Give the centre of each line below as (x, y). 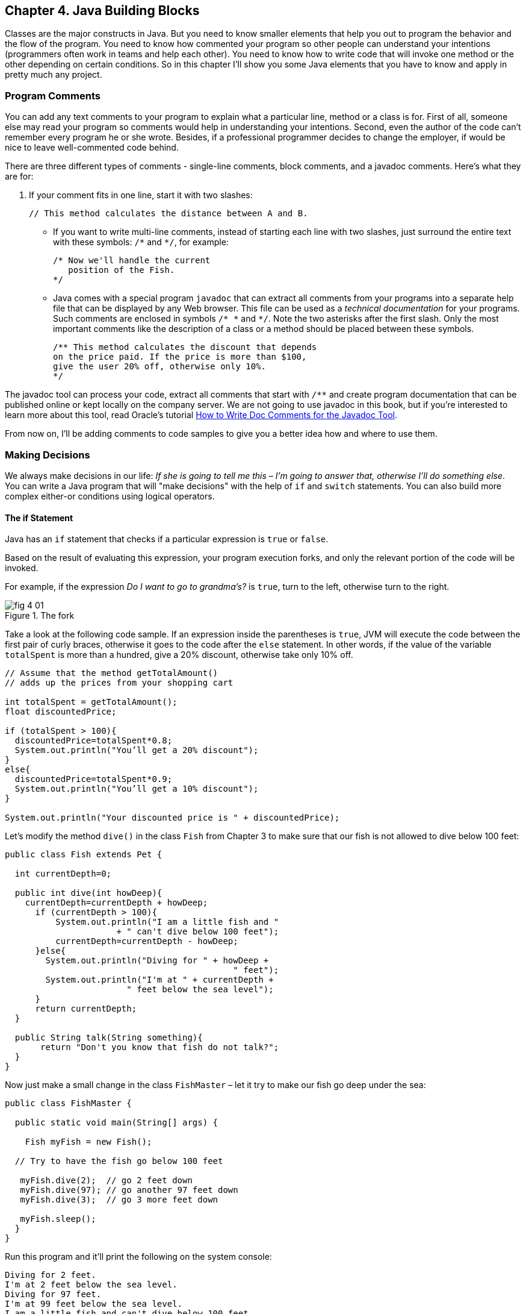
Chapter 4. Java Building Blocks (102, 11)
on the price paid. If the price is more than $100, (180, 357)
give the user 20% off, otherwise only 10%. (160, 367)
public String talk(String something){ (109, 1038)
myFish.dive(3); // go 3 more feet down (119, 1200)
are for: (19, 177)
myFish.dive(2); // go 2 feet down (106, 1181)
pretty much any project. (54, 75)
